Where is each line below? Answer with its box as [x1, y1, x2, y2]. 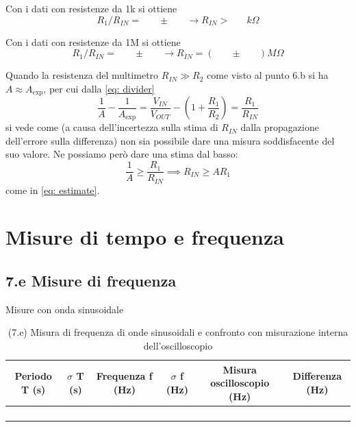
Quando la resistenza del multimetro [5, 68, 159, 82]
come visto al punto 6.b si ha [207, 68, 329, 82]
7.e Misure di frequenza [5, 269, 177, 291]
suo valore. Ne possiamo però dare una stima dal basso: [5, 147, 238, 161]
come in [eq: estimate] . [5, 182, 100, 197]
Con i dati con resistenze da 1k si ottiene [5, 1, 177, 15]
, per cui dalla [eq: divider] [43, 81, 155, 95]
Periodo [14, 369, 52, 383]
